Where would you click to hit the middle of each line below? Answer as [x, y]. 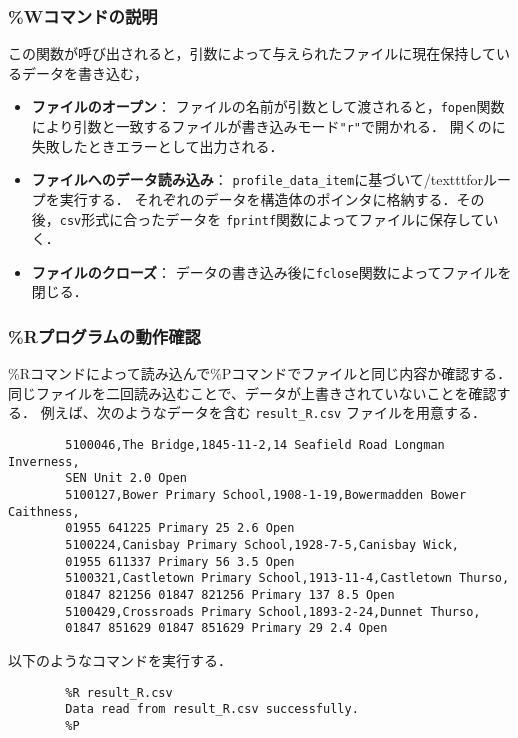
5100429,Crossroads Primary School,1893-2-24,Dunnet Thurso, [273, 611]
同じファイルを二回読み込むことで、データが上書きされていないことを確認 [252, 392]
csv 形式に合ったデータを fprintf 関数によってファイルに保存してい [279, 218]
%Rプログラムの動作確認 [104, 335]
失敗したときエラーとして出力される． [157, 145]
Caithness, [44, 511]
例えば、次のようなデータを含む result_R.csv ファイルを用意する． [263, 412]
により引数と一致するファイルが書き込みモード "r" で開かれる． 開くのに [268, 126]
